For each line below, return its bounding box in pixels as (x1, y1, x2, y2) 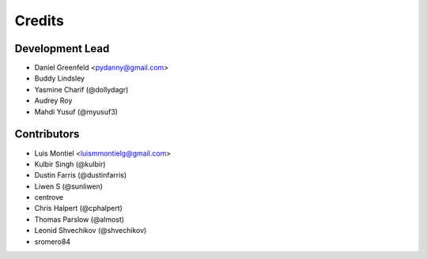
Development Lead (14, 42, 110, 55)
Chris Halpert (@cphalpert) (34, 204, 123, 213)
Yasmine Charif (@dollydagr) (34, 84, 129, 94)
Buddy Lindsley (34, 73, 85, 83)
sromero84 (34, 237, 71, 246)
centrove (34, 193, 63, 202)
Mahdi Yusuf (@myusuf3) (34, 107, 119, 116)
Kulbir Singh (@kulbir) (34, 159, 106, 169)
